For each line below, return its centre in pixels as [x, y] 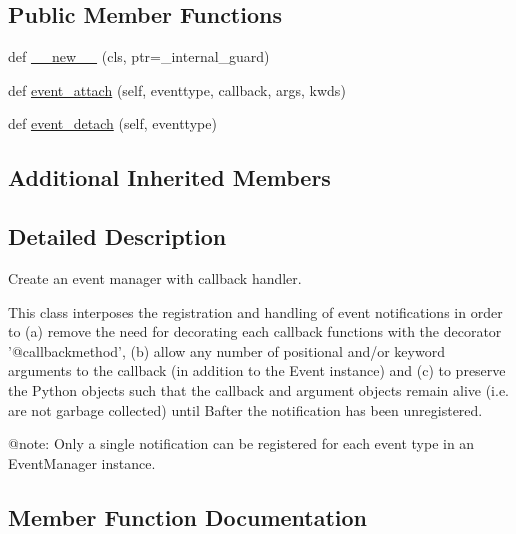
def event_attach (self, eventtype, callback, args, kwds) [177, 89]
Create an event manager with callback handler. [155, 277]
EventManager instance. [82, 462]
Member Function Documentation [188, 516]
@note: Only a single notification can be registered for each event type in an [241, 443]
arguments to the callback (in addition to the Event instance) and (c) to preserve [257, 370]
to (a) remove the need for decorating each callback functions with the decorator [255, 331]
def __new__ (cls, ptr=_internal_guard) [139, 56]
